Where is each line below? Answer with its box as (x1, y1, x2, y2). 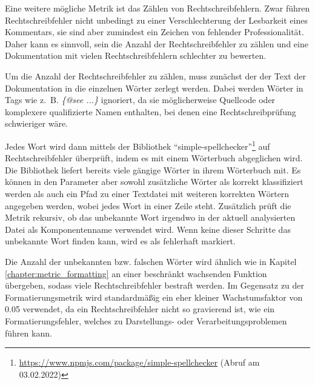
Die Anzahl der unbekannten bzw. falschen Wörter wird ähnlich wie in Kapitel (5, 255, 297, 267)
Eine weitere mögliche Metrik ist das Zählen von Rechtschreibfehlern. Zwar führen (5, 2, 310, 14)
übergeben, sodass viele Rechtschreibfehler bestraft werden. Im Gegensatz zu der (5, 279, 305, 292)
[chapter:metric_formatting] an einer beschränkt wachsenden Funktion (5, 267, 267, 280)
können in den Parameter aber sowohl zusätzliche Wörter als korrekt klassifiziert (5, 175, 303, 188)
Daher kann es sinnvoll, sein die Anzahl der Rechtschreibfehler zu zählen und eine (5, 37, 308, 50)
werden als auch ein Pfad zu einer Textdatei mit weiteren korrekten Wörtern (5, 187, 290, 199)
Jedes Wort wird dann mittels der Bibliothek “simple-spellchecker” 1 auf (5, 138, 270, 152)
